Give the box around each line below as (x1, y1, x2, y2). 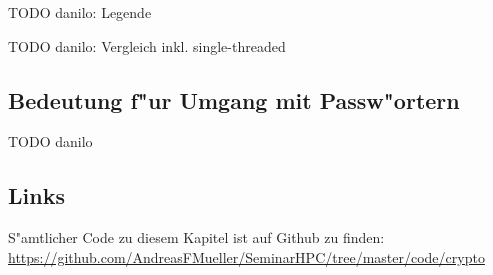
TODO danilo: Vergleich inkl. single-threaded (8, 35, 286, 56)
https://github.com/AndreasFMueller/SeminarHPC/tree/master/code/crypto (8, 246, 485, 267)
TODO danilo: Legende (8, 2, 152, 22)
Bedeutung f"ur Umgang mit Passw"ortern (8, 84, 460, 115)
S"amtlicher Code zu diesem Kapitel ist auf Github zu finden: (8, 227, 385, 248)
